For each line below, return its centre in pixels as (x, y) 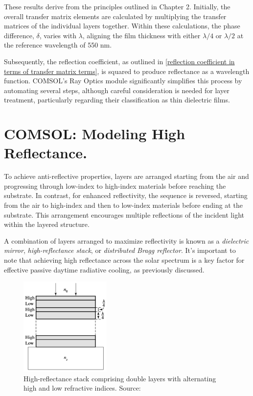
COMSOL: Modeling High (95, 134)
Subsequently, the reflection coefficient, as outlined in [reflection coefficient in (119, 61)
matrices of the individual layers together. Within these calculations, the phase (122, 26)
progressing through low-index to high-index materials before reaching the (115, 186)
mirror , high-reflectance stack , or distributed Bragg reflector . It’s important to (120, 250)
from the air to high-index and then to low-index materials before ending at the (123, 205)
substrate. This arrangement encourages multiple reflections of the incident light (124, 214)
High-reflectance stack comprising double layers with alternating (120, 378)
